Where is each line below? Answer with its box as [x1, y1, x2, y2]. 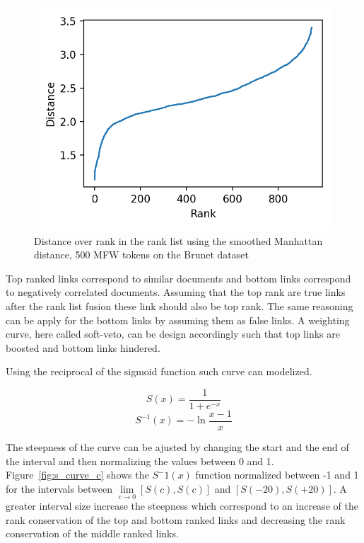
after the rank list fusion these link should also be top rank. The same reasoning [6, 298, 353, 313]
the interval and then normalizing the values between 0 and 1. [6, 453, 274, 468]
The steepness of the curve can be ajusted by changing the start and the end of [6, 440, 349, 455]
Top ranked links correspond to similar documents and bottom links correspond [6, 270, 351, 285]
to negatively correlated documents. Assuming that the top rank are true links [6, 285, 346, 299]
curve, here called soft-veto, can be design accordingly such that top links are [6, 326, 340, 341]
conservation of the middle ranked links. [6, 526, 179, 541]
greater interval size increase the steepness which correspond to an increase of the [6, 498, 358, 513]
